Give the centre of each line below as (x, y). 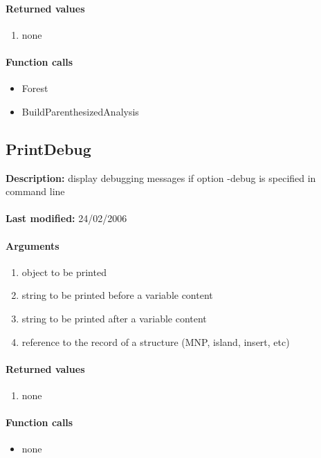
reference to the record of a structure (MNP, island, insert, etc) (156, 341)
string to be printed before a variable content (117, 295)
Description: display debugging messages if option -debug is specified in (161, 177)
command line (35, 191)
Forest (35, 88)
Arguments (33, 245)
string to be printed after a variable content (114, 318)
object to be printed (64, 272)
